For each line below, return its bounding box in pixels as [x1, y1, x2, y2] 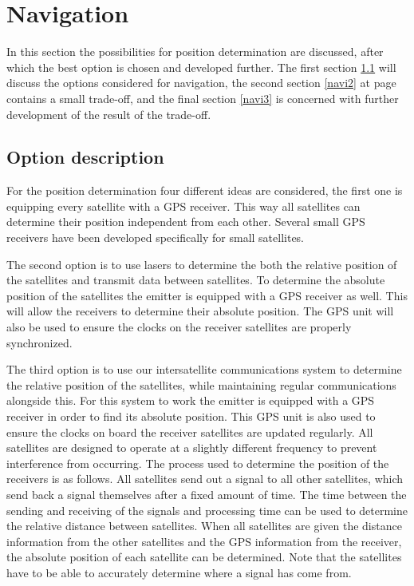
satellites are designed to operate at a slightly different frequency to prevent [6, 439, 377, 456]
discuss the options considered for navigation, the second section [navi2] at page [6, 74, 396, 91]
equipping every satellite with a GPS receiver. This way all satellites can [6, 197, 361, 214]
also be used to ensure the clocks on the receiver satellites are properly [6, 319, 352, 335]
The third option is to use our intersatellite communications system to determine [6, 361, 402, 378]
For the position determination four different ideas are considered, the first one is [6, 182, 403, 199]
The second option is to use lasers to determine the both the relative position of [6, 255, 397, 272]
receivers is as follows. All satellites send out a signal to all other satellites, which [6, 470, 404, 487]
